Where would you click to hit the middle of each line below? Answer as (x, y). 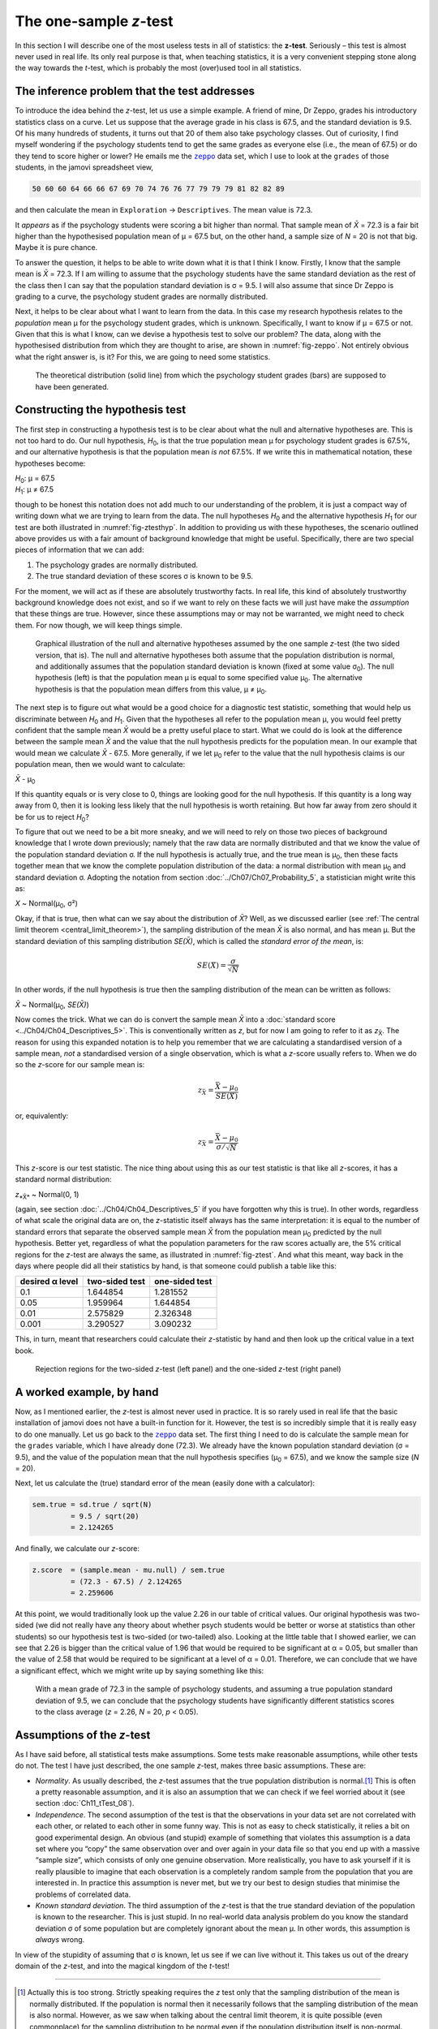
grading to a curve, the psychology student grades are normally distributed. (142, 296)
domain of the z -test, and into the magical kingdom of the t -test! (122, 1966)
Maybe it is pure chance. (56, 248)
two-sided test (116, 1282)
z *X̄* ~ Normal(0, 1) (47, 1195)
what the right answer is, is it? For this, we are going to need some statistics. (143, 356)
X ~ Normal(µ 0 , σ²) (47, 905)
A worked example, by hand (87, 1392)
